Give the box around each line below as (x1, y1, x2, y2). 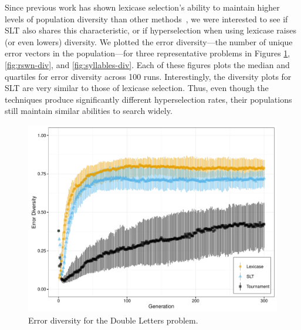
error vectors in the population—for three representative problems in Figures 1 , (5, 47, 290, 59)
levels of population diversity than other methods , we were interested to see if (5, 12, 288, 25)
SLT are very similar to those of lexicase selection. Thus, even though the (5, 82, 269, 94)
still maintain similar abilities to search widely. (5, 105, 173, 117)
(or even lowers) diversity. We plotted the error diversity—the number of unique (5, 35, 293, 48)
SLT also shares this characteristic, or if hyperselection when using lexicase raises (5, 24, 296, 36)
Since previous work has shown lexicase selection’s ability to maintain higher (5, 1, 280, 13)
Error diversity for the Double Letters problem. (28, 314, 198, 326)
